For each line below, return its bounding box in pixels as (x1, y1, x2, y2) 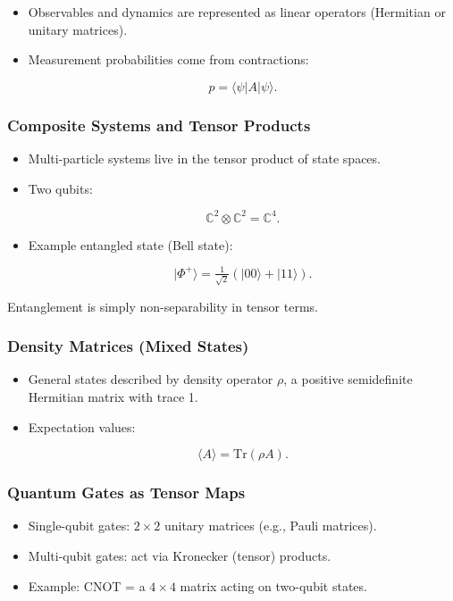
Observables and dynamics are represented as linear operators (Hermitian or (28, 3, 446, 21)
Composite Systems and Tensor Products (7, 113, 311, 136)
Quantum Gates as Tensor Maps (7, 481, 246, 504)
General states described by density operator (28, 370, 273, 388)
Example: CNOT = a (28, 576, 146, 595)
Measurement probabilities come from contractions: (28, 50, 309, 69)
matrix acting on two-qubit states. (180, 576, 367, 595)
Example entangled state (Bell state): (28, 235, 233, 254)
